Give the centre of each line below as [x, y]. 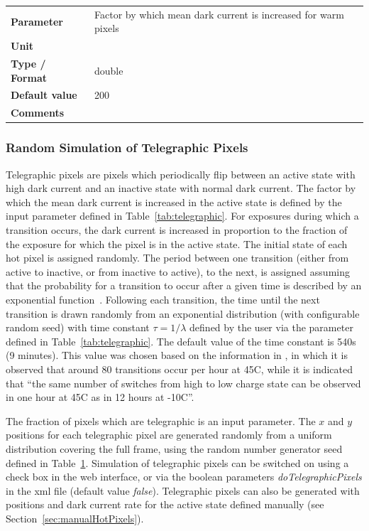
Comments [37, 113]
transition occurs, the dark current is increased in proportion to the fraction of [177, 230]
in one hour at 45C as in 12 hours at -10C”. [100, 397]
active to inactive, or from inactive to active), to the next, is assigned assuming [178, 271]
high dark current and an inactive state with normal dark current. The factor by [181, 188]
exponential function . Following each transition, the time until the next [163, 299]
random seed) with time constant [78, 327]
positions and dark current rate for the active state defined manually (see [165, 504]
